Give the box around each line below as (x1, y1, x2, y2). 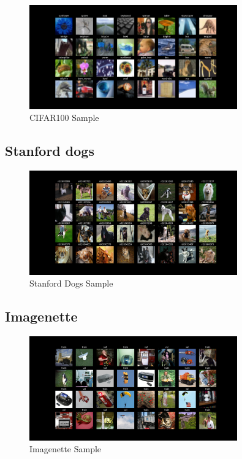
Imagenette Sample (29, 442, 102, 455)
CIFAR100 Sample (29, 111, 99, 124)
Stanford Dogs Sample (29, 277, 113, 290)
